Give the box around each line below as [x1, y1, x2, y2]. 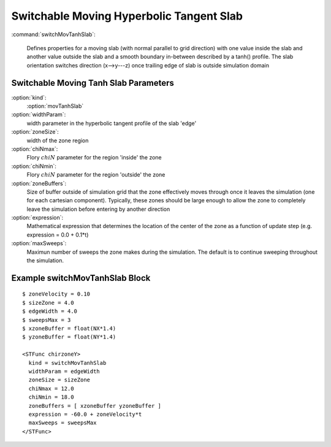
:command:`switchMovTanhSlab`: [11, 31, 96, 38]
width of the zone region [26, 137, 89, 144]
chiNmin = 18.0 [28, 394, 74, 401]
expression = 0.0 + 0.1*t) [26, 231, 89, 239]
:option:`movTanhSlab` [26, 102, 84, 110]
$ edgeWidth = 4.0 [22, 308, 78, 315]
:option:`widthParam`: [11, 111, 66, 118]
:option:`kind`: [11, 94, 47, 101]
